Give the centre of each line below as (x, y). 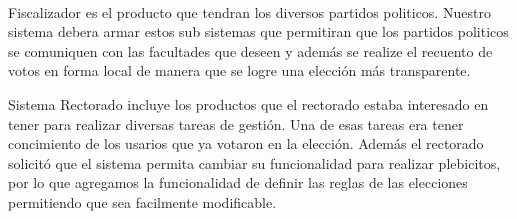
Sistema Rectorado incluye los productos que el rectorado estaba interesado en (248, 103)
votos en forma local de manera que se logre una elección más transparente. (239, 70)
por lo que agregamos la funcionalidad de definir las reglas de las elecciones (238, 182)
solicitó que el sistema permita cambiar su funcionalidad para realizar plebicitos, (254, 162)
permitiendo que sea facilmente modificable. (142, 201)
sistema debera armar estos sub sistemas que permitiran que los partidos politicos (258, 31)
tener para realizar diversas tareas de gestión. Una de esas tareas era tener (236, 123)
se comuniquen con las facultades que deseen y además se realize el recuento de (250, 50)
